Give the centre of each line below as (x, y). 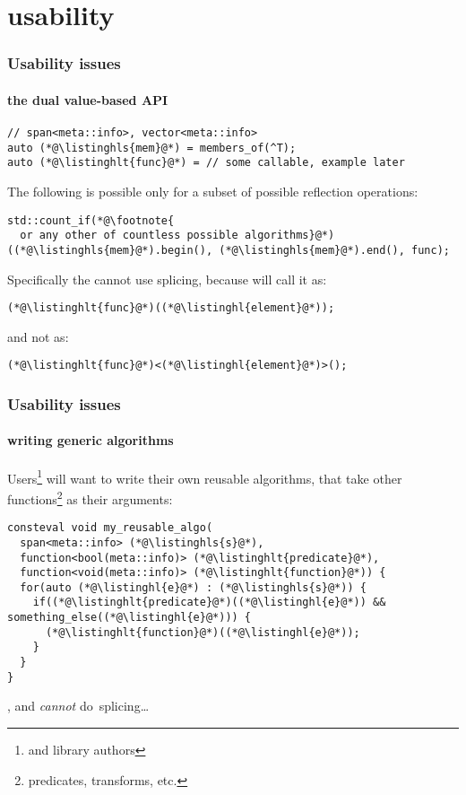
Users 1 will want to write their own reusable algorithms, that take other (205, 476)
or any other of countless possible (129, 236)
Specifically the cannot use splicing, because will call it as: (167, 279)
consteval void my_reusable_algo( (110, 528)
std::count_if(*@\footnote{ (91, 220)
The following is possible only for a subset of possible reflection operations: (213, 191)
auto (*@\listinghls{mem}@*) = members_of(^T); (152, 148)
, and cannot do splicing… (78, 706)
